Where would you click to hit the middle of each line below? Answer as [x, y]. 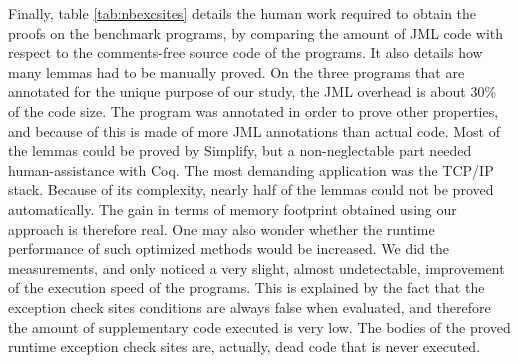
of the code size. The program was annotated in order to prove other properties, [253, 110]
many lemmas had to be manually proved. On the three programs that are [236, 71]
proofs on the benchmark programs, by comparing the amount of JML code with [256, 32]
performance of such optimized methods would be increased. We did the [228, 248]
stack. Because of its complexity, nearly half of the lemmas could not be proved [251, 189]
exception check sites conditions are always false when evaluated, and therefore [249, 306]
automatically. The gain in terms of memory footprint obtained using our [232, 208]
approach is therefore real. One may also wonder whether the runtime [221, 228]
